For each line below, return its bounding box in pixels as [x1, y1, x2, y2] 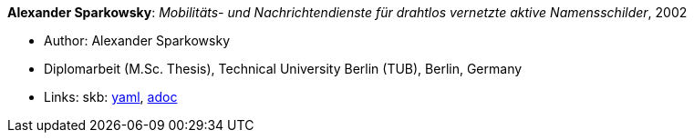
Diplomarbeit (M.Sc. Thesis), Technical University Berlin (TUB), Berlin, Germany [44, 61, 523, 76]
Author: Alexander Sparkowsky [44, 33, 230, 48]
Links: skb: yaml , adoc [44, 89, 178, 105]
